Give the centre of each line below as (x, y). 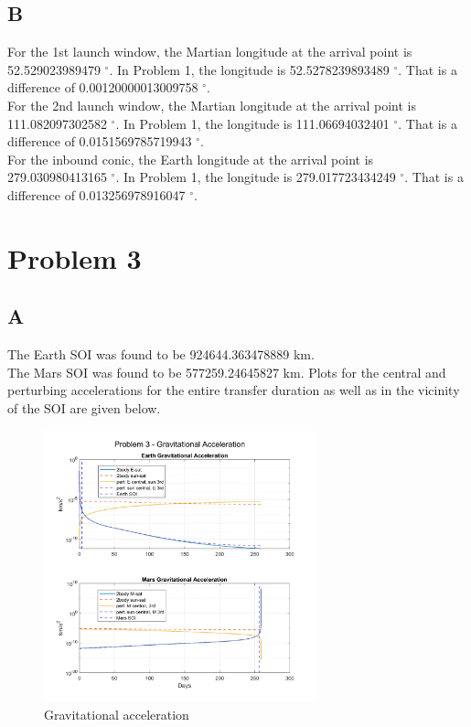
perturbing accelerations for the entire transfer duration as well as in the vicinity (234, 390)
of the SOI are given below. (84, 407)
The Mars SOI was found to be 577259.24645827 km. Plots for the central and (227, 372)
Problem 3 (75, 257)
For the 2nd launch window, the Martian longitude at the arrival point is (212, 105)
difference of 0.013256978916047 (96, 194)
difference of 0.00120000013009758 (103, 87)
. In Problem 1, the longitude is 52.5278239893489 (249, 69)
